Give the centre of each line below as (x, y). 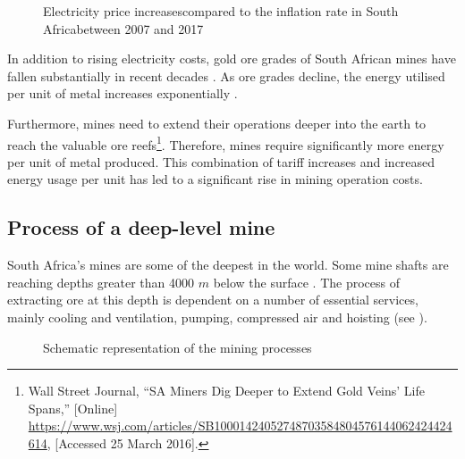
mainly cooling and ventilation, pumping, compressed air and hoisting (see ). (217, 317)
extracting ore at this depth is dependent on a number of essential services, (213, 300)
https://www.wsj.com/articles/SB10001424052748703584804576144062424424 (240, 426)
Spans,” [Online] (73, 408)
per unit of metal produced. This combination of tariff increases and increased (221, 161)
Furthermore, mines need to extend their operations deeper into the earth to (217, 123)
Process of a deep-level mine (141, 227)
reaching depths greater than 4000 (101, 282)
